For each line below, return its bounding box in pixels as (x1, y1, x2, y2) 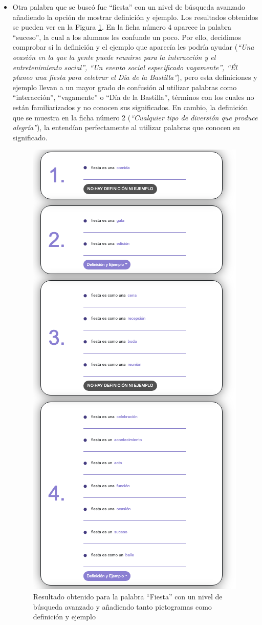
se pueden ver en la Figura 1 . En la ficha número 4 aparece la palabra (12, 22, 232, 32)
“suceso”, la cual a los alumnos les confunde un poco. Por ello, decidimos (12, 31, 242, 42)
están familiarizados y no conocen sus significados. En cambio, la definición (12, 101, 248, 112)
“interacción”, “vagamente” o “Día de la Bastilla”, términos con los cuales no (12, 92, 254, 102)
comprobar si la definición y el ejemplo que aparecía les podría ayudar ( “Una (12, 41, 254, 52)
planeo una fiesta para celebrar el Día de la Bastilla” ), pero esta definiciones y (12, 72, 257, 82)
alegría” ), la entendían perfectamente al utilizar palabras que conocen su (12, 122, 240, 133)
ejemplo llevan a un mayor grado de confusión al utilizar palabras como (12, 81, 237, 92)
